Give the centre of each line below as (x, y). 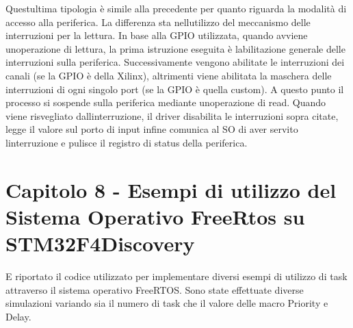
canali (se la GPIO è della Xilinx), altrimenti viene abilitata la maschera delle (169, 75)
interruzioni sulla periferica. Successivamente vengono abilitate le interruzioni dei (175, 62)
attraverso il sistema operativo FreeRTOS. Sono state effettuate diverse (155, 289)
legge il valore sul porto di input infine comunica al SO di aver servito (152, 129)
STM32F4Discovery (100, 243)
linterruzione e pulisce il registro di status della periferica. (127, 142)
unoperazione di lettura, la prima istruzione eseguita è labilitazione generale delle (175, 48)
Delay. (18, 316)
